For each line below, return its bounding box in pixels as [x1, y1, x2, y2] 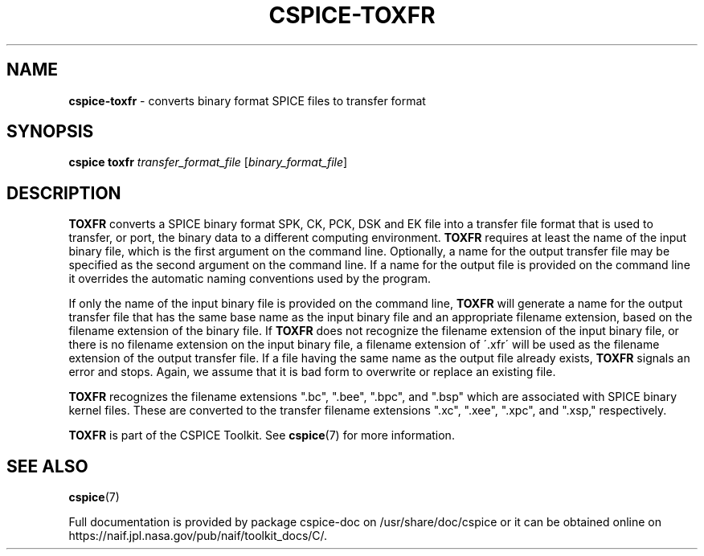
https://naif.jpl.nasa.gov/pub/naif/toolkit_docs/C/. [68, 529, 328, 543]
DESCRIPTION [6, 182, 121, 203]
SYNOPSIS [6, 121, 94, 142]
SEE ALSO [6, 456, 88, 476]
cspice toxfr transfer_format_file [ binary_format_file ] [68, 155, 348, 170]
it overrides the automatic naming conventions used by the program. [68, 272, 431, 286]
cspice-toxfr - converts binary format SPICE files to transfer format [68, 93, 426, 108]
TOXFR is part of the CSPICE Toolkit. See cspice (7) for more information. [68, 428, 455, 443]
